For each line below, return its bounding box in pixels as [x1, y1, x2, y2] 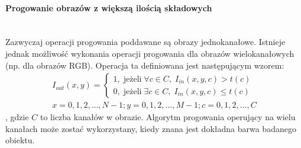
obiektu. [5, 134, 35, 146]
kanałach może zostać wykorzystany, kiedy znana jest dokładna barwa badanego [5, 122, 296, 134]
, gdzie [5, 111, 29, 123]
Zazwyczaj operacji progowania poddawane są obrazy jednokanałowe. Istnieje [5, 36, 286, 48]
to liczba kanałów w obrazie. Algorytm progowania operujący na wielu [40, 111, 296, 123]
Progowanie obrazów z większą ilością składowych [5, 1, 212, 14]
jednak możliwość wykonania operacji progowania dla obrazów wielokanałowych [5, 47, 294, 59]
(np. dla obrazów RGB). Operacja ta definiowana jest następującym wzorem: [5, 59, 284, 71]
